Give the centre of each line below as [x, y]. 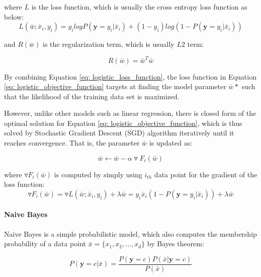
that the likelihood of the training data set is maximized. [92, 96]
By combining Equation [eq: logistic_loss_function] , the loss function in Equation [130, 76]
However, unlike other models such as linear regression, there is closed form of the [130, 113]
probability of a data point [45, 244]
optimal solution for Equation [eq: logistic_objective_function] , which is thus [123, 123]
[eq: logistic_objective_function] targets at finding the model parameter [115, 86]
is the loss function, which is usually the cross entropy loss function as [139, 7]
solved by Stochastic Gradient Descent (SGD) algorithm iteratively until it [119, 133]
